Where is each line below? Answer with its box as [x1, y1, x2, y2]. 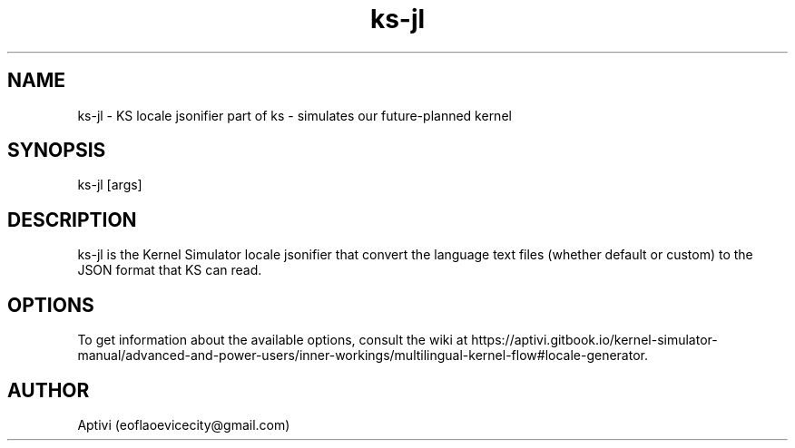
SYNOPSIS [7, 139, 106, 162]
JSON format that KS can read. [77, 262, 262, 278]
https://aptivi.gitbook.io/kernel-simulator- [471, 332, 718, 348]
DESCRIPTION [7, 208, 137, 231]
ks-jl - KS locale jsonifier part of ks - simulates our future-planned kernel [77, 107, 512, 123]
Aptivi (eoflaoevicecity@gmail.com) [77, 416, 290, 433]
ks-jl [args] [77, 177, 142, 193]
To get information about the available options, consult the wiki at [77, 332, 468, 348]
